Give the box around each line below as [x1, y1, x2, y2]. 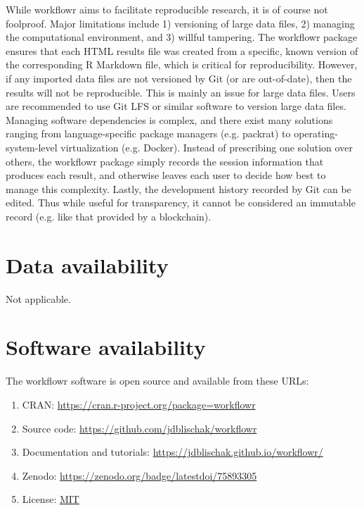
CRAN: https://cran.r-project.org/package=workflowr [22, 397, 256, 411]
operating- [294, 126, 338, 141]
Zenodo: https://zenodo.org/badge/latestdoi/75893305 [22, 468, 257, 483]
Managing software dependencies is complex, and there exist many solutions [6, 112, 333, 127]
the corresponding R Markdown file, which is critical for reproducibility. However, [6, 57, 358, 72]
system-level [6, 139, 58, 154]
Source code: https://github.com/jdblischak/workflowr [22, 421, 257, 435]
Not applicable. [6, 291, 71, 306]
